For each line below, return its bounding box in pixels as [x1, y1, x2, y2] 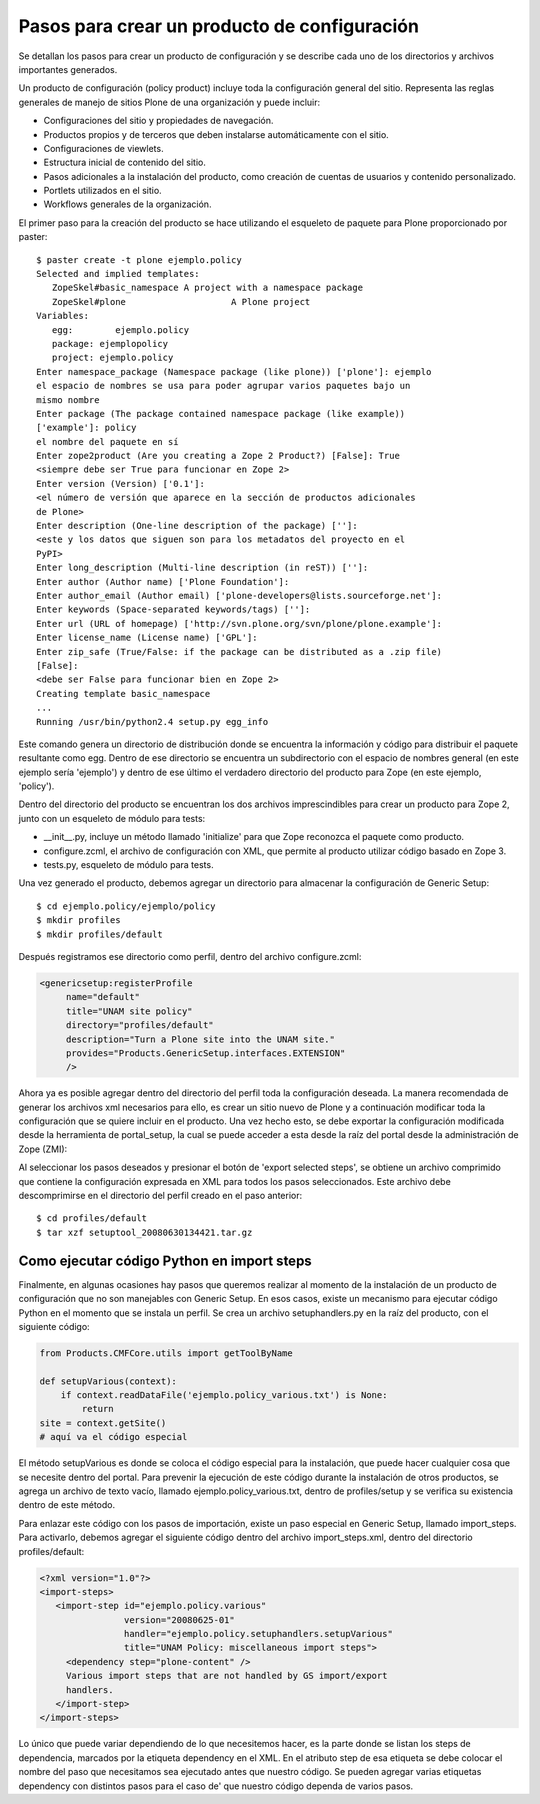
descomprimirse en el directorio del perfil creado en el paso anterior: [18, 1190, 303, 1202]
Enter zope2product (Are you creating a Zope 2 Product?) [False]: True [36, 450, 400, 462]
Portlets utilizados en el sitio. [43, 185, 162, 197]
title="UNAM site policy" [65, 1005, 194, 1017]
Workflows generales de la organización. [43, 198, 212, 210]
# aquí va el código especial [39, 1431, 188, 1443]
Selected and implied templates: [36, 268, 200, 280]
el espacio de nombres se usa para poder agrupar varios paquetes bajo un [36, 380, 411, 392]
